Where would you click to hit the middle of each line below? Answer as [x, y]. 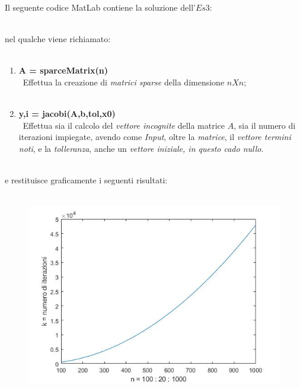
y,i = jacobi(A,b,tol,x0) [67, 114]
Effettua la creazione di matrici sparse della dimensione [124, 82]
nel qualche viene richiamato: [58, 39]
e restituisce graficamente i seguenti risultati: [86, 180]
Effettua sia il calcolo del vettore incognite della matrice [124, 125]
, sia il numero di [265, 125]
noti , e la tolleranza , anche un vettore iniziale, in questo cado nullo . [141, 148]
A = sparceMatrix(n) [63, 70]
